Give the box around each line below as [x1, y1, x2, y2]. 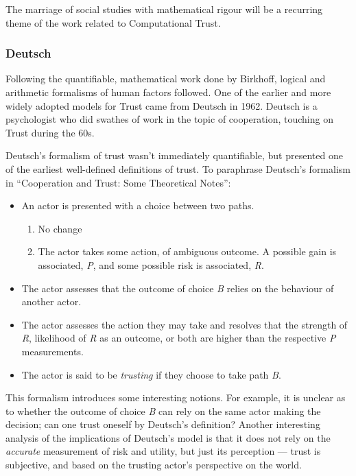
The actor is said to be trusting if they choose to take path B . [21, 367, 281, 381]
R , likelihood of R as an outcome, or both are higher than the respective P [21, 331, 336, 345]
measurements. [21, 344, 84, 358]
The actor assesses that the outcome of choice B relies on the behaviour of [21, 281, 334, 295]
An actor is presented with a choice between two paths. [21, 198, 254, 213]
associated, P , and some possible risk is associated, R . [38, 257, 264, 272]
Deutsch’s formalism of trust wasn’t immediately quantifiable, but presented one [5, 148, 343, 163]
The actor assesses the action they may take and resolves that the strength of [21, 317, 348, 331]
